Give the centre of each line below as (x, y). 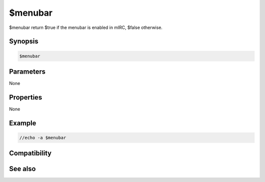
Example (23, 123)
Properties (26, 97)
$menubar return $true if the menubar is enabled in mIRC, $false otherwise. (86, 27)
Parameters (27, 71)
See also (23, 169)
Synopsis (24, 41)
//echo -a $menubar (43, 138)
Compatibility (30, 153)
